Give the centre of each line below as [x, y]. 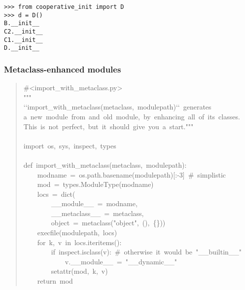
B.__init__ [22, 23]
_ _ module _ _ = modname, [94, 203]
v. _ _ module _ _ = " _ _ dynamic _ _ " [121, 261]
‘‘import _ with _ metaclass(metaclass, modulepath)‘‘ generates [117, 107]
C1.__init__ [23, 40]
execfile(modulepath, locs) [77, 233]
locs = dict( [56, 194]
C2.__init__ [23, 31]
